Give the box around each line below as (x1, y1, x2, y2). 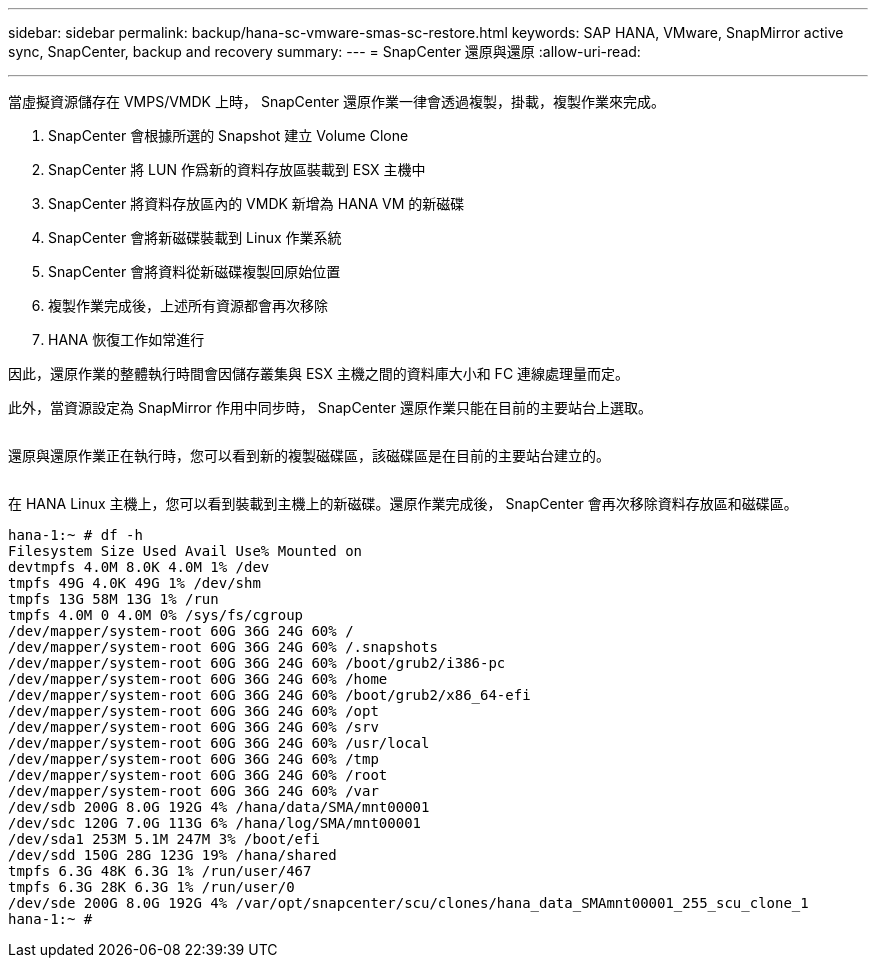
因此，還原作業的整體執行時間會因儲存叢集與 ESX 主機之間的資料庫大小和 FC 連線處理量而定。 (8, 365, 630, 382)
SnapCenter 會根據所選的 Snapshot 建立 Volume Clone (48, 127, 409, 144)
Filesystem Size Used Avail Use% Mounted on (8, 543, 363, 559)
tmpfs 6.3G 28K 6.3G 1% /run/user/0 (8, 879, 295, 895)
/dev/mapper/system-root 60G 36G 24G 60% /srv (8, 719, 379, 735)
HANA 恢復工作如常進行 (48, 331, 205, 348)
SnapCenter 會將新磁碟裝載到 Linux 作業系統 (48, 229, 342, 246)
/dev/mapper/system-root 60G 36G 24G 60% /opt (8, 703, 379, 719)
